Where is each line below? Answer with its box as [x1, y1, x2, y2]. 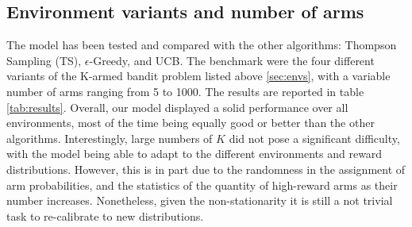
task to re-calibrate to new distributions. [6, 207, 204, 224]
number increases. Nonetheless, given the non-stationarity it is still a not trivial [6, 192, 393, 209]
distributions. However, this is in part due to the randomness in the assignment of [6, 160, 406, 177]
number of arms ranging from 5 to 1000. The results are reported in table [6, 83, 364, 99]
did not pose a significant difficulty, [229, 129, 400, 146]
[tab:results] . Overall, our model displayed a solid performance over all [6, 98, 348, 115]
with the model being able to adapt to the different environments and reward [6, 145, 383, 162]
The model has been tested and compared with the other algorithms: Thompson [6, 37, 397, 53]
